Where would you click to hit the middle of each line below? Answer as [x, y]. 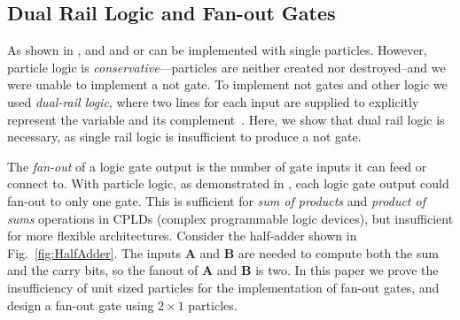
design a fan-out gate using [81, 305]
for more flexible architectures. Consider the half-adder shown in [182, 236]
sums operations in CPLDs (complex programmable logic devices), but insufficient [230, 218]
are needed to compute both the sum [338, 252]
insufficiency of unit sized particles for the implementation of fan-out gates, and [223, 287]
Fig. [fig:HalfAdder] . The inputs [94, 252]
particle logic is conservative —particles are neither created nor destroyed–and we [226, 67]
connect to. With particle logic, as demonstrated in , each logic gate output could [228, 183]
